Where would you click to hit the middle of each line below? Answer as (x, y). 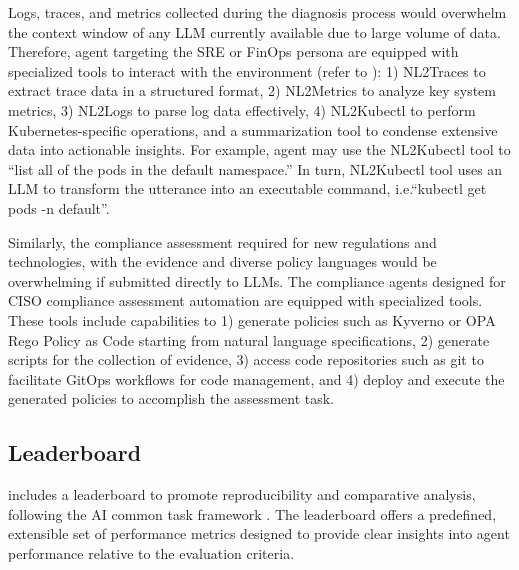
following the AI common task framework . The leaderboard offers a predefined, (252, 513)
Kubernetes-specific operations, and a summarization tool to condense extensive (253, 129)
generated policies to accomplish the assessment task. (171, 398)
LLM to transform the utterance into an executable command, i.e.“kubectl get (247, 188)
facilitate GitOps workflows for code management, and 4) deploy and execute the (256, 378)
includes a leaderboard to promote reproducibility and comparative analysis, (242, 494)
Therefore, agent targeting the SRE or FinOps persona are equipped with (233, 51)
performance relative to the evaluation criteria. (151, 552)
